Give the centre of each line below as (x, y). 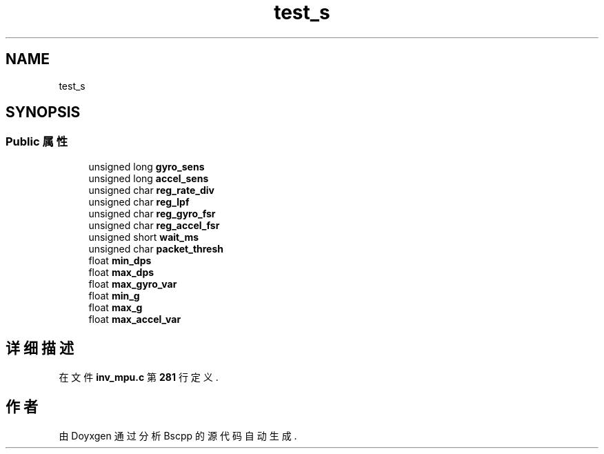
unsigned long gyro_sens (147, 166)
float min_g (114, 295)
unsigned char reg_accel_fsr (154, 225)
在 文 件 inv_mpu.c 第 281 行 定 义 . (139, 377)
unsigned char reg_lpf (139, 201)
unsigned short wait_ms (143, 237)
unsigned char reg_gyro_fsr (152, 213)
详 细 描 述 (40, 348)
